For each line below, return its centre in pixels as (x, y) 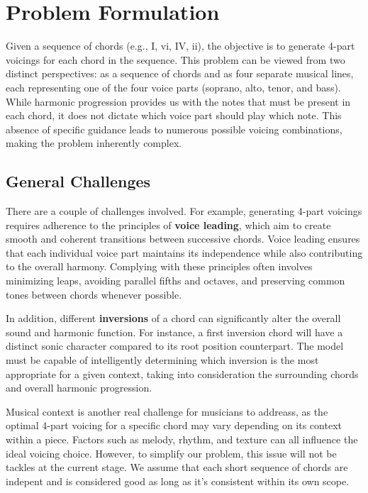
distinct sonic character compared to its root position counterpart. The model (175, 346)
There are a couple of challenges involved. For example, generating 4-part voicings (184, 211)
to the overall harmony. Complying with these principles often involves (159, 266)
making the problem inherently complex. (94, 143)
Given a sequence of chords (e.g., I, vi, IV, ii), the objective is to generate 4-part (180, 46)
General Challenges (78, 181)
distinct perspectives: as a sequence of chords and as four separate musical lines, (180, 73)
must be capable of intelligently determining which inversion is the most (162, 360)
